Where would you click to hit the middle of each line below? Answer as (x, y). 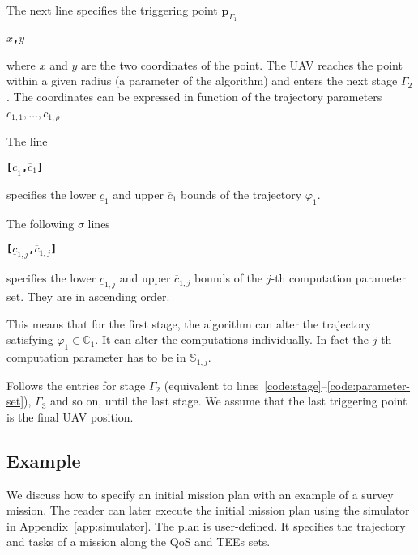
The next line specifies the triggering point (112, 10)
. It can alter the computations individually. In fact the (232, 339)
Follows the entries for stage (76, 385)
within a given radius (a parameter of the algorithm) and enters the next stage (202, 80)
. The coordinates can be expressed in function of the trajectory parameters (194, 97)
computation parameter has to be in (96, 357)
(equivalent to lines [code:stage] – (245, 385)
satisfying (30, 339)
